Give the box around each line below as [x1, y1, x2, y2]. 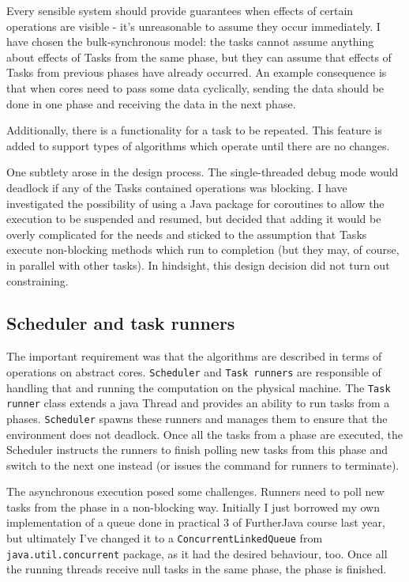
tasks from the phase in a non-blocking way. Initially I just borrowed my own [6, 498, 380, 515]
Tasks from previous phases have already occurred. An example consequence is [6, 64, 387, 81]
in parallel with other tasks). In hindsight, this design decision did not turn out [6, 256, 390, 273]
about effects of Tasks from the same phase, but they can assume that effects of [6, 48, 392, 65]
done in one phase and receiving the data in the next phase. [6, 95, 296, 111]
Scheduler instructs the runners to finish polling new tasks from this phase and [6, 441, 388, 458]
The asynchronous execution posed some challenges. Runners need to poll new [6, 483, 385, 500]
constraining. [6, 272, 69, 289]
